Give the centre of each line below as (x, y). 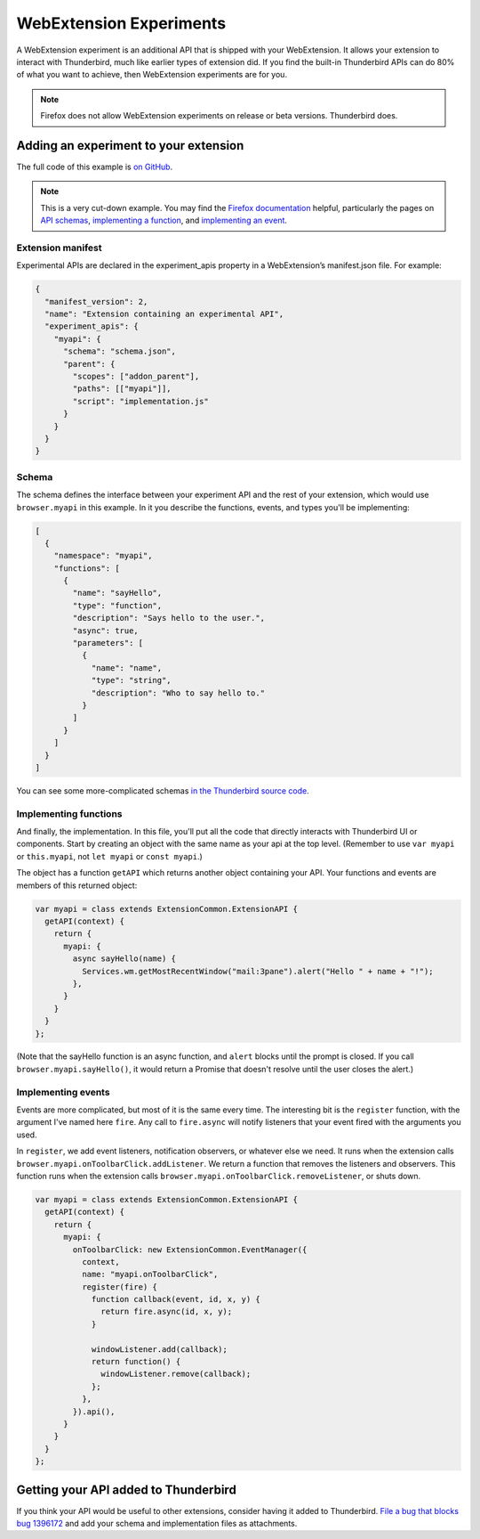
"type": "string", (132, 680)
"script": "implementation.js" (140, 401)
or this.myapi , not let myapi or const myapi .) (110, 856)
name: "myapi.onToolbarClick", (150, 1274)
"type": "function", (117, 605)
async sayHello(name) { (124, 959)
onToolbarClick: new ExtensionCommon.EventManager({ (190, 1250)
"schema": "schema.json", (120, 351)
